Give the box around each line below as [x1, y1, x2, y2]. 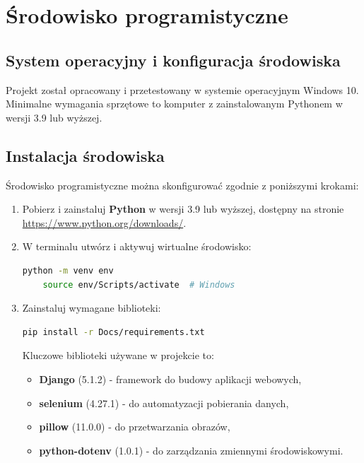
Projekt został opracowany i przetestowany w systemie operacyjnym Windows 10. [6, 82, 359, 97]
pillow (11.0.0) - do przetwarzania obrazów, [39, 419, 230, 434]
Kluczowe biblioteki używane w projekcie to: [22, 348, 214, 363]
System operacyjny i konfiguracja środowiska [6, 49, 341, 71]
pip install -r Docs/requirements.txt [22, 327, 205, 337]
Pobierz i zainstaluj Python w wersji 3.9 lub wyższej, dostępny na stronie [22, 201, 344, 216]
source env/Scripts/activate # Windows [42, 279, 235, 290]
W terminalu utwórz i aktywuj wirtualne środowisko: [22, 239, 252, 254]
